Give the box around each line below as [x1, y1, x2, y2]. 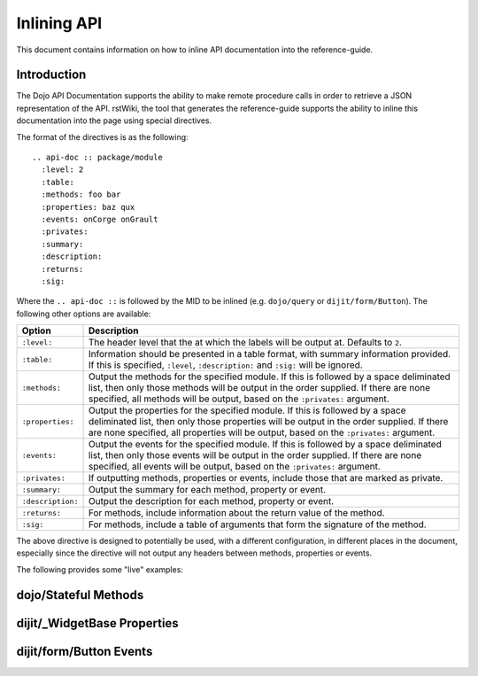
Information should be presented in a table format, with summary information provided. [88, 348, 451, 361]
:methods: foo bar [41, 190, 121, 199]
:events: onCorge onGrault [41, 214, 158, 224]
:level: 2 [41, 165, 84, 175]
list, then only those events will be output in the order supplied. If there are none [88, 449, 422, 462]
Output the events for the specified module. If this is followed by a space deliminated [88, 439, 442, 451]
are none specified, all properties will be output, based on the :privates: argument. [88, 426, 436, 439]
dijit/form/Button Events [16, 643, 153, 659]
